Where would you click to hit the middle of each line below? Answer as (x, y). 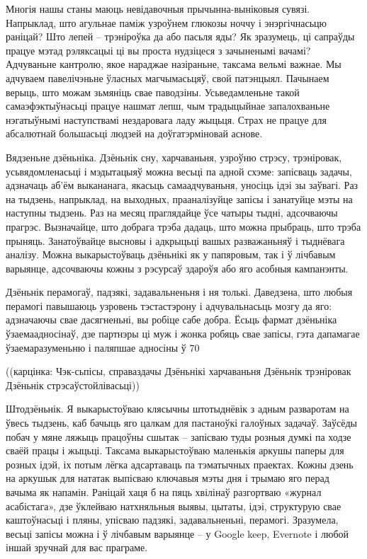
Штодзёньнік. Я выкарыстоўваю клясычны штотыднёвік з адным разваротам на (177, 409)
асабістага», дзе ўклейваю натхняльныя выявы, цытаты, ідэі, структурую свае (174, 506)
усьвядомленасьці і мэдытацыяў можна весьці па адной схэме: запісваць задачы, (179, 171)
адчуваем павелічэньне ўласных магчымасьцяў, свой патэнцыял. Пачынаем (168, 77)
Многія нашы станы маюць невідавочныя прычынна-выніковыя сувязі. (158, 8)
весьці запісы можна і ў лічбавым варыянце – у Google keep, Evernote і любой (177, 533)
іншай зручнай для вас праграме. (77, 547)
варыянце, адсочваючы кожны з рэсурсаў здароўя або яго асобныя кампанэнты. (177, 268)
